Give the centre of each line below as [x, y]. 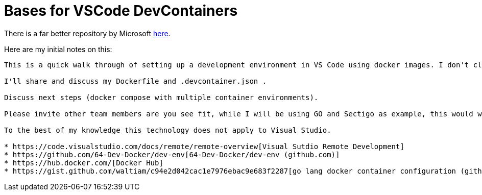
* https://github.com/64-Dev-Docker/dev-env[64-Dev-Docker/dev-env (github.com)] [172, 154]
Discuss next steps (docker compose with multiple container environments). [161, 97]
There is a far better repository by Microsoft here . [87, 33]
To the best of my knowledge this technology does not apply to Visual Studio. [168, 130]
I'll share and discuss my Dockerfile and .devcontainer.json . [136, 81]
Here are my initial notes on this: [58, 49]
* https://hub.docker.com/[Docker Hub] [84, 163]
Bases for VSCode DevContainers [121, 11]
